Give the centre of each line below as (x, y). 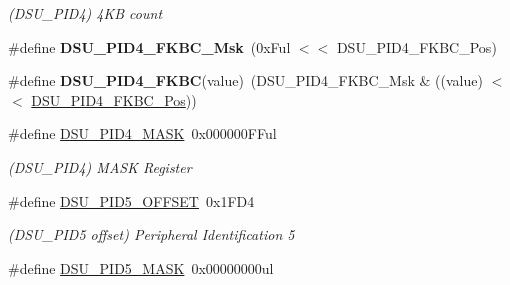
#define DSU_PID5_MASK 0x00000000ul (141, 267)
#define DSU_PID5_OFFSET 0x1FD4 (131, 200)
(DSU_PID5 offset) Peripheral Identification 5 (151, 234)
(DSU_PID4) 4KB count (85, 13)
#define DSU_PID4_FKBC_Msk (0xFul (149, 46)
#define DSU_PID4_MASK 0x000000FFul (142, 133)
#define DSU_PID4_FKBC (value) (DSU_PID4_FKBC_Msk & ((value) (245, 80)
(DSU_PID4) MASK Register (100, 166)
